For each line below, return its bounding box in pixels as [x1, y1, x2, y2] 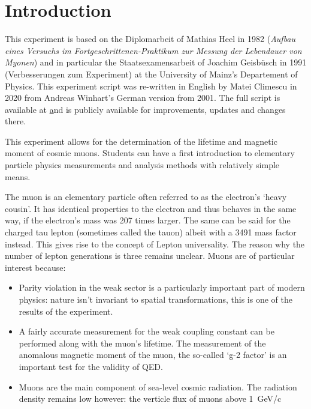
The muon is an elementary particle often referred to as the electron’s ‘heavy [5, 190, 287, 203]
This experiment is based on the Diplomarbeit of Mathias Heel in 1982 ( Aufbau [5, 32, 296, 45]
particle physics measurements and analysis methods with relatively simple [5, 159, 280, 171]
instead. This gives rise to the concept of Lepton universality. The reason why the [5, 237, 305, 250]
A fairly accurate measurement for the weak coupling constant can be [19, 325, 274, 338]
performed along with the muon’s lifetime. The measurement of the [19, 336, 266, 349]
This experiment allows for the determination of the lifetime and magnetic [5, 135, 277, 147]
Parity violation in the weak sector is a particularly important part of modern [19, 281, 305, 294]
